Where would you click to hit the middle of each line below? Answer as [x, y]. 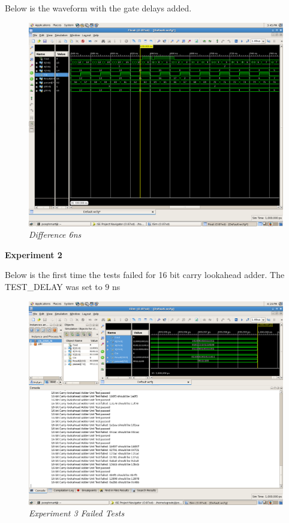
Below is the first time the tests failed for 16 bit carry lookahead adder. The [145, 275]
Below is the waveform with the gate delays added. [98, 8]
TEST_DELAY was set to [54, 287]
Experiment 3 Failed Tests [77, 513]
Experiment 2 [34, 254]
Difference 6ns [55, 234]
